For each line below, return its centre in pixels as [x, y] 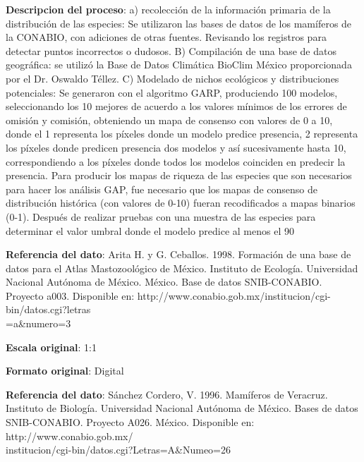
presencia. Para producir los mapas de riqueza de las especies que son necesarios [179, 175]
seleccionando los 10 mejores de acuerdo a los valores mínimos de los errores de [176, 106]
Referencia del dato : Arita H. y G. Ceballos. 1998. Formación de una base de [178, 254]
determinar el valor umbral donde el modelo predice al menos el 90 [150, 230]
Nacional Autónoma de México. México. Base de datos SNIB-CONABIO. [164, 282]
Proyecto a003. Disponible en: [70, 295]
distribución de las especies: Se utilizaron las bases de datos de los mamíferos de [179, 23]
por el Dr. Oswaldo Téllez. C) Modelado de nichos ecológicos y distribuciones [172, 78]
